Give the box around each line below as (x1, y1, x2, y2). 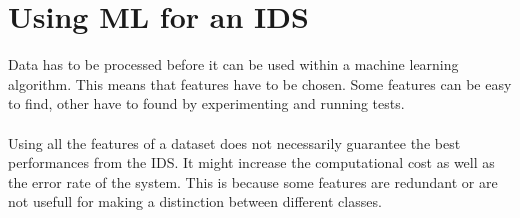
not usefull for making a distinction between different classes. (8, 191, 382, 212)
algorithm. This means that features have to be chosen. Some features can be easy (8, 73, 512, 94)
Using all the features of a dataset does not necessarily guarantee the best (8, 132, 461, 153)
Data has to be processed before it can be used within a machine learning (8, 54, 459, 75)
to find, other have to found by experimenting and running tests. (8, 93, 405, 114)
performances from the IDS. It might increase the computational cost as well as (8, 152, 495, 173)
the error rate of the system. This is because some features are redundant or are (8, 171, 498, 192)
